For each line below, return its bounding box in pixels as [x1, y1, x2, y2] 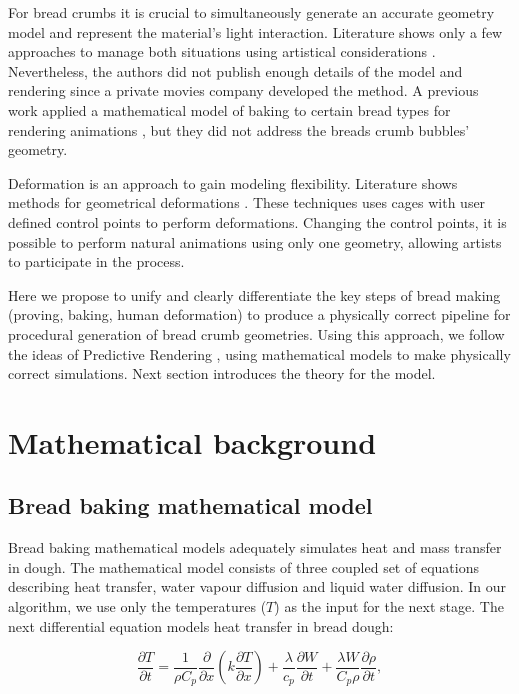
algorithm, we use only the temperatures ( [8, 596, 267, 617]
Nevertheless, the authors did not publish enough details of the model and [8, 60, 463, 81]
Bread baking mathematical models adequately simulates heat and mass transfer [8, 537, 502, 558]
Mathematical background [8, 421, 377, 462]
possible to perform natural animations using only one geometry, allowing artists [8, 231, 502, 252]
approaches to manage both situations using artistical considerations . [8, 41, 436, 62]
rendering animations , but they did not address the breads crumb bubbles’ [8, 119, 470, 140]
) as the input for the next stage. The [274, 596, 504, 617]
